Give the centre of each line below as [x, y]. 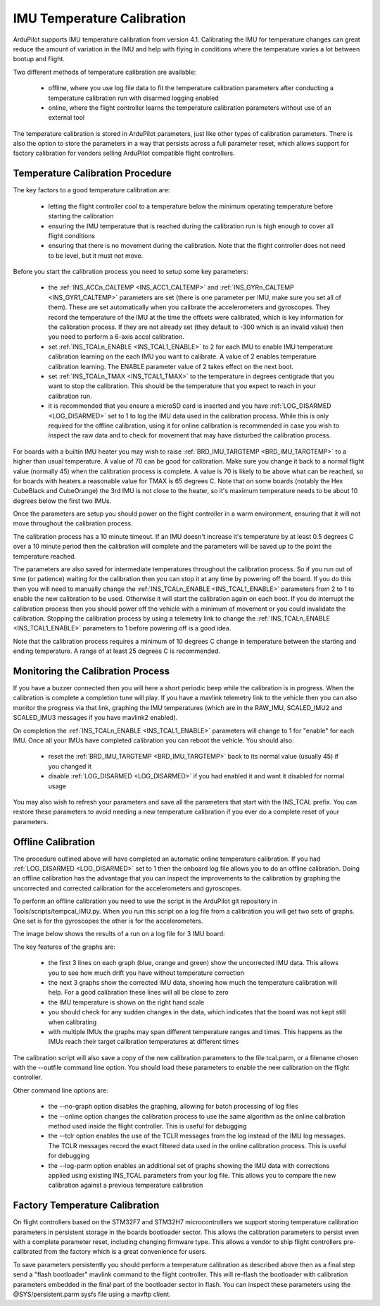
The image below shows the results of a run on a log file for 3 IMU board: [119, 934]
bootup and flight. [39, 59]
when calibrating [72, 1022]
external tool [66, 118]
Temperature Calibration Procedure [92, 174]
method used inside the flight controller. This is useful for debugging [147, 1126]
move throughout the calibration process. [73, 523]
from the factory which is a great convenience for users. [125, 1252]
